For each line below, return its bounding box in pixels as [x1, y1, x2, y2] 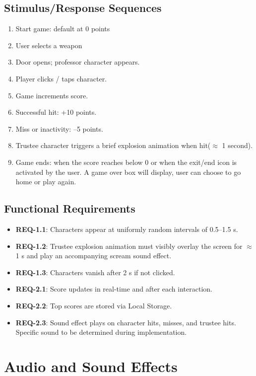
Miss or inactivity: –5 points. [15, 123, 103, 134]
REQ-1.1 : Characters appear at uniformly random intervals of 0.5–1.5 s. [15, 224, 238, 234]
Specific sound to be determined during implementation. [15, 327, 187, 337]
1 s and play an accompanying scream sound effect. [15, 250, 172, 261]
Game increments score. [15, 90, 88, 100]
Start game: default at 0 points [15, 23, 110, 34]
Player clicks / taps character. [15, 73, 107, 83]
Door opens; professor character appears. [15, 57, 140, 67]
